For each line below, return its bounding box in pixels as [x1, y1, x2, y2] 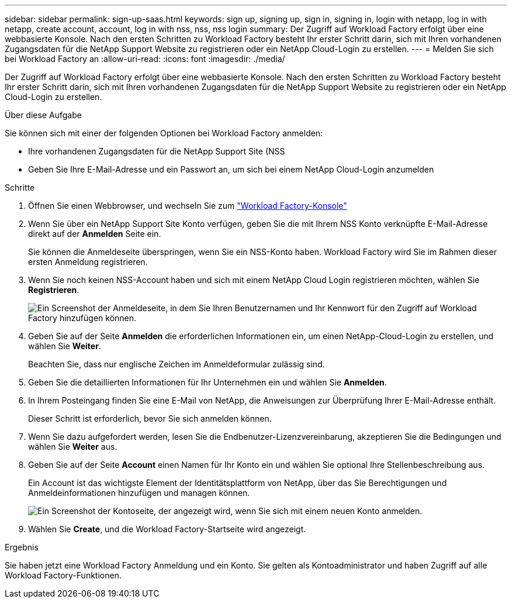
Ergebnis [5, 542, 39, 552]
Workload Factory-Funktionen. [5, 570, 122, 580]
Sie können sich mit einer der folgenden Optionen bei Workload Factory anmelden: [5, 128, 323, 138]
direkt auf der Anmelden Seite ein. [28, 229, 161, 239]
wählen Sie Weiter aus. [28, 442, 117, 452]
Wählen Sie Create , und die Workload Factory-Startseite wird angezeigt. [28, 524, 306, 534]
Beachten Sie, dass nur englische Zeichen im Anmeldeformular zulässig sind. [28, 359, 325, 369]
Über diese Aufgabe [5, 110, 82, 120]
